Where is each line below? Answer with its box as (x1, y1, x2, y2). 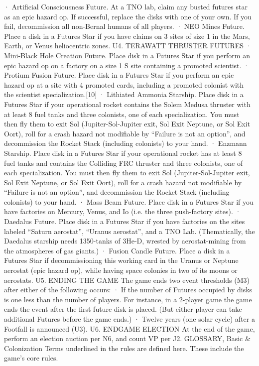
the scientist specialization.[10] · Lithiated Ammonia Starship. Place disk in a (4, 89, 244, 100)
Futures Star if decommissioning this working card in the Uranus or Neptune (4, 255, 239, 265)
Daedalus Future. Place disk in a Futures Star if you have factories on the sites (4, 216, 245, 227)
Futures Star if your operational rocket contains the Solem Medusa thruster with (4, 99, 251, 109)
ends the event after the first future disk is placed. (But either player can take (4, 304, 242, 314)
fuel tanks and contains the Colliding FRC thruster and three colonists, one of (4, 157, 243, 168)
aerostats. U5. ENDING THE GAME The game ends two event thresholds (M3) (4, 274, 250, 285)
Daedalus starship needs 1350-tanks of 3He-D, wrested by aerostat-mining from (4, 236, 246, 246)
